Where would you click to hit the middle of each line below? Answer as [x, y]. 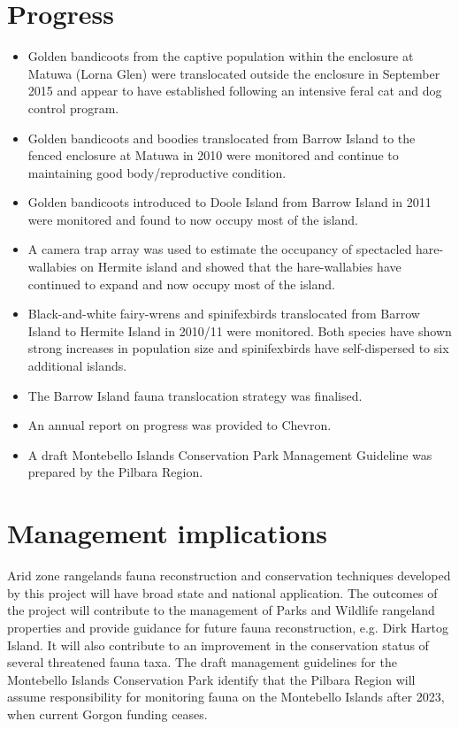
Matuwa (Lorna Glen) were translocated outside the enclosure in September [234, 73]
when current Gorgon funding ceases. [107, 714]
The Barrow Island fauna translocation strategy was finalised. [195, 395]
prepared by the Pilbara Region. [115, 472]
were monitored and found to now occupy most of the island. [193, 219]
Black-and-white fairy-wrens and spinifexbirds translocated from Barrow [224, 314]
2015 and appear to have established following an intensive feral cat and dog [235, 91]
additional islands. [77, 366]
